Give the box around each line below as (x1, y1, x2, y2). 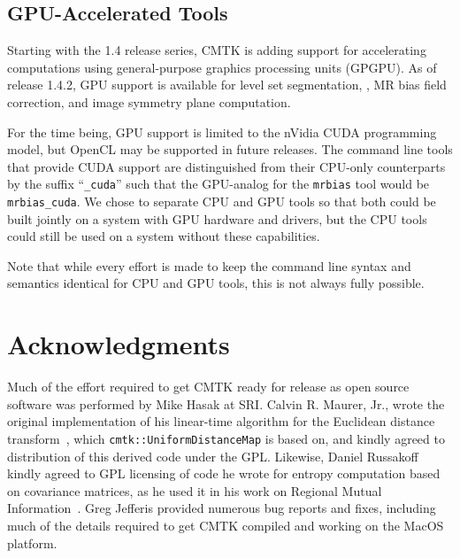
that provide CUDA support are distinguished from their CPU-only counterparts (7, 157, 446, 175)
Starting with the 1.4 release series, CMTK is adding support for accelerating (7, 41, 426, 59)
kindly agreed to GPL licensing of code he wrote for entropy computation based (7, 464, 441, 483)
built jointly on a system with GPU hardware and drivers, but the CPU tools (7, 209, 427, 228)
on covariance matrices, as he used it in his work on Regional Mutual (7, 481, 382, 500)
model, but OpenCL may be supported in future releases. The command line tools (7, 140, 453, 159)
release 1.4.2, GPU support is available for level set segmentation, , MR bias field (7, 75, 447, 94)
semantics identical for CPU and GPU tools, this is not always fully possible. (7, 274, 425, 292)
